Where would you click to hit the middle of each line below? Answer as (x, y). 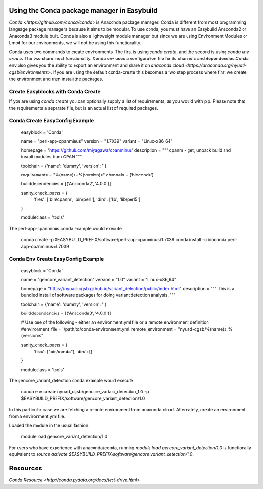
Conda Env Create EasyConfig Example (56, 259)
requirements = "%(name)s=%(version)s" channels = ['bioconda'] (87, 175)
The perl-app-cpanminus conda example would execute (65, 229)
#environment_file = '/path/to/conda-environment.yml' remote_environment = (99, 329)
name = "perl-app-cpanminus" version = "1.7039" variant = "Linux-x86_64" (97, 141)
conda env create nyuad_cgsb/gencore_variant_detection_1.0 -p (85, 391)
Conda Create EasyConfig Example (51, 120)
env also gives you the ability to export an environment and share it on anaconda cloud (96, 65)
